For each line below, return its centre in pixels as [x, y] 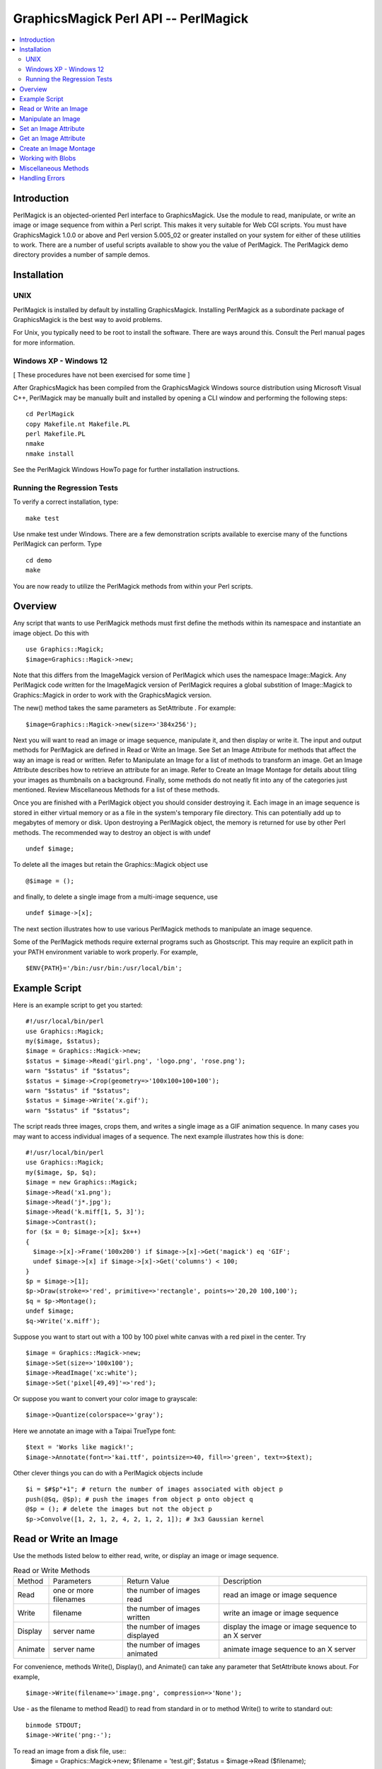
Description [242, 1581]
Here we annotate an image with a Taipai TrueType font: [94, 1431]
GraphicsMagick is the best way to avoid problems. [88, 320]
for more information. [44, 342]
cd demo [39, 560]
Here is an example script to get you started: [78, 1005]
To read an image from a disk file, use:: [70, 1751]
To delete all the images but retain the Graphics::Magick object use [111, 865]
